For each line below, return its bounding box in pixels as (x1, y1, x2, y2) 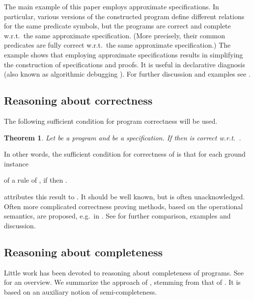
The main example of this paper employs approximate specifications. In (4, 1, 219, 11)
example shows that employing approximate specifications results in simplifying (4, 49, 243, 59)
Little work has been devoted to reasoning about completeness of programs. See (4, 267, 244, 277)
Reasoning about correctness (4, 93, 153, 108)
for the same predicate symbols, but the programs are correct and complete (4, 21, 231, 31)
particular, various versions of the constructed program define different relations (4, 11, 245, 21)
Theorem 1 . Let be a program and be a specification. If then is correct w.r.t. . (4, 132, 241, 142)
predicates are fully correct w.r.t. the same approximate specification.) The (4, 40, 231, 50)
